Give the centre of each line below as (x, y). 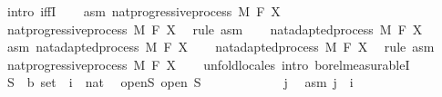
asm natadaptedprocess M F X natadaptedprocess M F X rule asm (221, 47)
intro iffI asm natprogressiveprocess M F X (144, 11)
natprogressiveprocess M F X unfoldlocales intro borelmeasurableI (208, 64)
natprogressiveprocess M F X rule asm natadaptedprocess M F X (215, 29)
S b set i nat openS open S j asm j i (180, 82)
